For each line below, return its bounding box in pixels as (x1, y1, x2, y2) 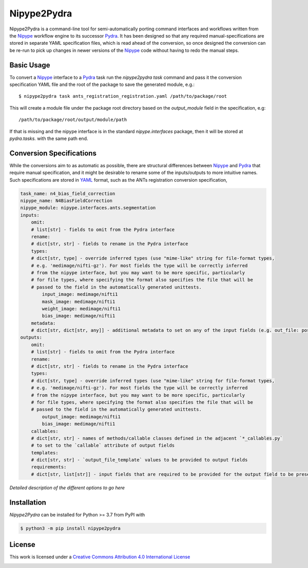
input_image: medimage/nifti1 (42, 291, 118, 297)
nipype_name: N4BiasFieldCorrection (20, 198, 113, 204)
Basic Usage (9, 61, 50, 69)
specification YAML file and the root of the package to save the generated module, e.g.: (9, 81, 195, 87)
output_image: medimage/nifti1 (42, 414, 121, 419)
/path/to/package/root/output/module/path (18, 117, 127, 123)
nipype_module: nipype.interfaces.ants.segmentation (20, 205, 156, 211)
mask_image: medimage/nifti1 (42, 298, 115, 305)
